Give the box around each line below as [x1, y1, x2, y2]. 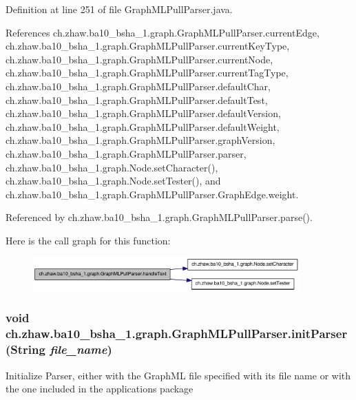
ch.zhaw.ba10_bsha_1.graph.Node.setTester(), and [6, 173, 221, 188]
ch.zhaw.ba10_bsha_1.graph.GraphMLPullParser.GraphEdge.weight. [6, 187, 299, 201]
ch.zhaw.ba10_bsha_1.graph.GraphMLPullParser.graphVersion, [6, 133, 275, 147]
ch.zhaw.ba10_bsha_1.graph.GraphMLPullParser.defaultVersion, [6, 106, 281, 120]
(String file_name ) [6, 341, 112, 358]
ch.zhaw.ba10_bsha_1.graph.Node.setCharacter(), [6, 160, 218, 174]
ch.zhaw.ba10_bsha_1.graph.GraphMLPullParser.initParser [6, 325, 348, 342]
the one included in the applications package [6, 381, 193, 396]
